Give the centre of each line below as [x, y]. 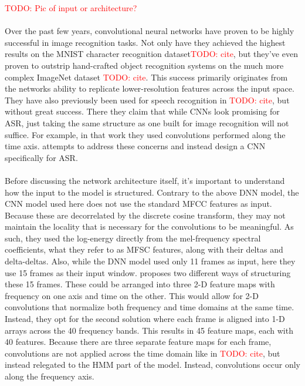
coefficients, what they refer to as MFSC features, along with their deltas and [144, 249]
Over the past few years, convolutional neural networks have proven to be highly [150, 31]
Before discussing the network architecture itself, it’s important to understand [145, 180]
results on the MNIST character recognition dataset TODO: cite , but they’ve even [151, 54]
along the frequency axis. [50, 376]
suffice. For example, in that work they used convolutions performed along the [145, 134]
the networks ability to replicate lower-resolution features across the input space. [150, 88]
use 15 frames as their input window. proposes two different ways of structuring [148, 272]
